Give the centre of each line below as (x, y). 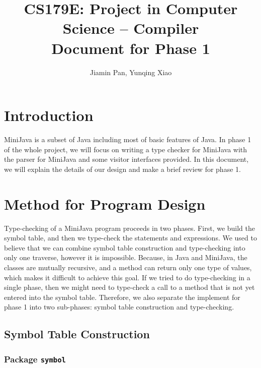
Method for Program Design (105, 203)
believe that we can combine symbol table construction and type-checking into (125, 247)
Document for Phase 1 (131, 48)
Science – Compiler (131, 28)
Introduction (49, 115)
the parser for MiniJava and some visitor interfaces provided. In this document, (126, 159)
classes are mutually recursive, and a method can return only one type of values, (128, 267)
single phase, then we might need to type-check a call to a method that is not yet (129, 287)
